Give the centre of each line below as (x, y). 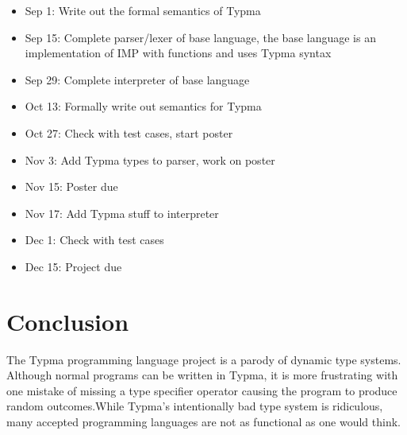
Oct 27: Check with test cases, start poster (129, 132)
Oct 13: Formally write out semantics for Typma (143, 106)
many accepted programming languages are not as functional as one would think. (203, 422)
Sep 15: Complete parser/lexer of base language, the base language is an (200, 37)
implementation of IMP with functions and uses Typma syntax (178, 53)
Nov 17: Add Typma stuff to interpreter (122, 213)
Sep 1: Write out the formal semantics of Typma (143, 10)
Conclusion (68, 321)
